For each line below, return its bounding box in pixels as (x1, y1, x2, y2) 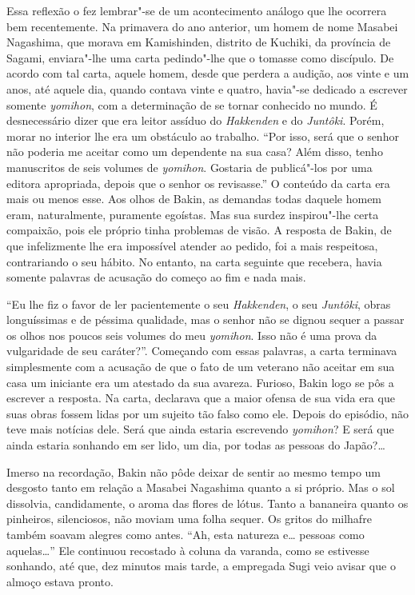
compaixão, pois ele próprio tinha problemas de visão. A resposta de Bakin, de (6, 222, 392, 238)
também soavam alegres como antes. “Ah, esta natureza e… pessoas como (6, 526, 365, 542)
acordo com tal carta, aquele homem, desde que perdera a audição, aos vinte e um (6, 65, 409, 82)
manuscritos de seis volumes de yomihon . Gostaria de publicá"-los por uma (6, 158, 373, 175)
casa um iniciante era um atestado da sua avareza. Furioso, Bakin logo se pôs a (6, 373, 394, 390)
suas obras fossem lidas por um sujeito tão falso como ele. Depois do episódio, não (6, 405, 409, 421)
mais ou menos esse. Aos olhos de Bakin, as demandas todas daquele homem (6, 190, 382, 207)
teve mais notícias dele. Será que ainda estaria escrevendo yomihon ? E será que (6, 421, 394, 437)
